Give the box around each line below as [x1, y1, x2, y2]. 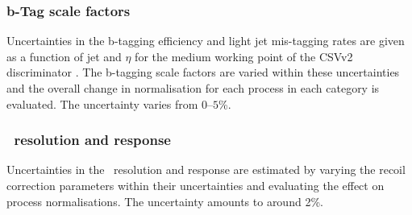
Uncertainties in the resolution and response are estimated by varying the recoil [6, 161, 406, 178]
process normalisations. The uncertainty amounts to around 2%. [6, 192, 323, 209]
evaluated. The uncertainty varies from [6, 95, 198, 112]
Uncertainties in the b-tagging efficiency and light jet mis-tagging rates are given [6, 32, 405, 49]
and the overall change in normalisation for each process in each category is [6, 80, 380, 96]
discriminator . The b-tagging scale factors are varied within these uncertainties [6, 64, 400, 81]
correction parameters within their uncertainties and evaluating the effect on [6, 177, 385, 193]
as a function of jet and [6, 48, 122, 64]
